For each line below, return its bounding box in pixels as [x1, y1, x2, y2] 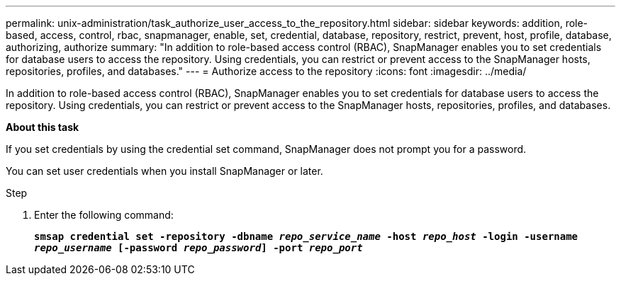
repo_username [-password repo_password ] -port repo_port [34, 242, 363, 253]
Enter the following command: [34, 209, 174, 221]
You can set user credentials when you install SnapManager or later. [6, 165, 323, 177]
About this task [6, 121, 79, 133]
